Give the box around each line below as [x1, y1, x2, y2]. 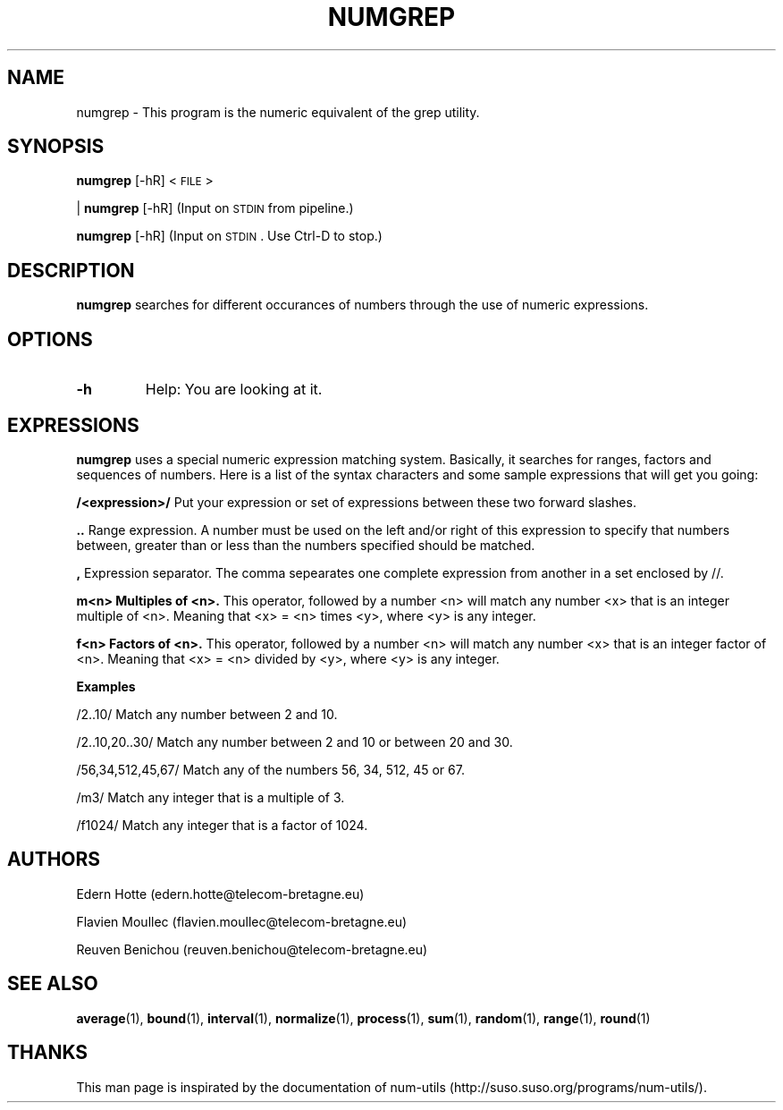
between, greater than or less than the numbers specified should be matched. [76, 537, 535, 553]
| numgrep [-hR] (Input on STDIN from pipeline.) [76, 200, 354, 216]
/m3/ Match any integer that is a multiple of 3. [76, 789, 345, 805]
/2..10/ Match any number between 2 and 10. [76, 706, 338, 722]
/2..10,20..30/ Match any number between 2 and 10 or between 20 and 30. [76, 733, 513, 750]
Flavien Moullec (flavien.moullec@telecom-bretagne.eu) [76, 913, 408, 929]
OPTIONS [7, 327, 93, 351]
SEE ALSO [7, 972, 98, 996]
